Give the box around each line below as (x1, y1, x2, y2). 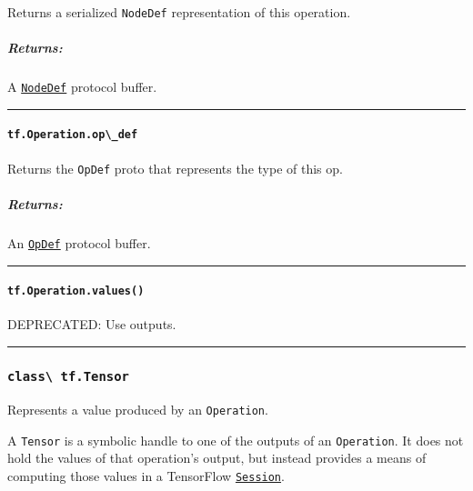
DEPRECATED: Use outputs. (7, 315, 176, 334)
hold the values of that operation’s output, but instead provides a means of (7, 448, 427, 467)
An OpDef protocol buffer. (7, 233, 151, 252)
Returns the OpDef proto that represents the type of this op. (7, 158, 343, 177)
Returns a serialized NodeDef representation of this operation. (7, 3, 351, 21)
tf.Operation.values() (7, 285, 145, 298)
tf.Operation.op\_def (7, 128, 138, 142)
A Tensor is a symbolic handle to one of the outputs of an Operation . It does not (7, 430, 464, 449)
